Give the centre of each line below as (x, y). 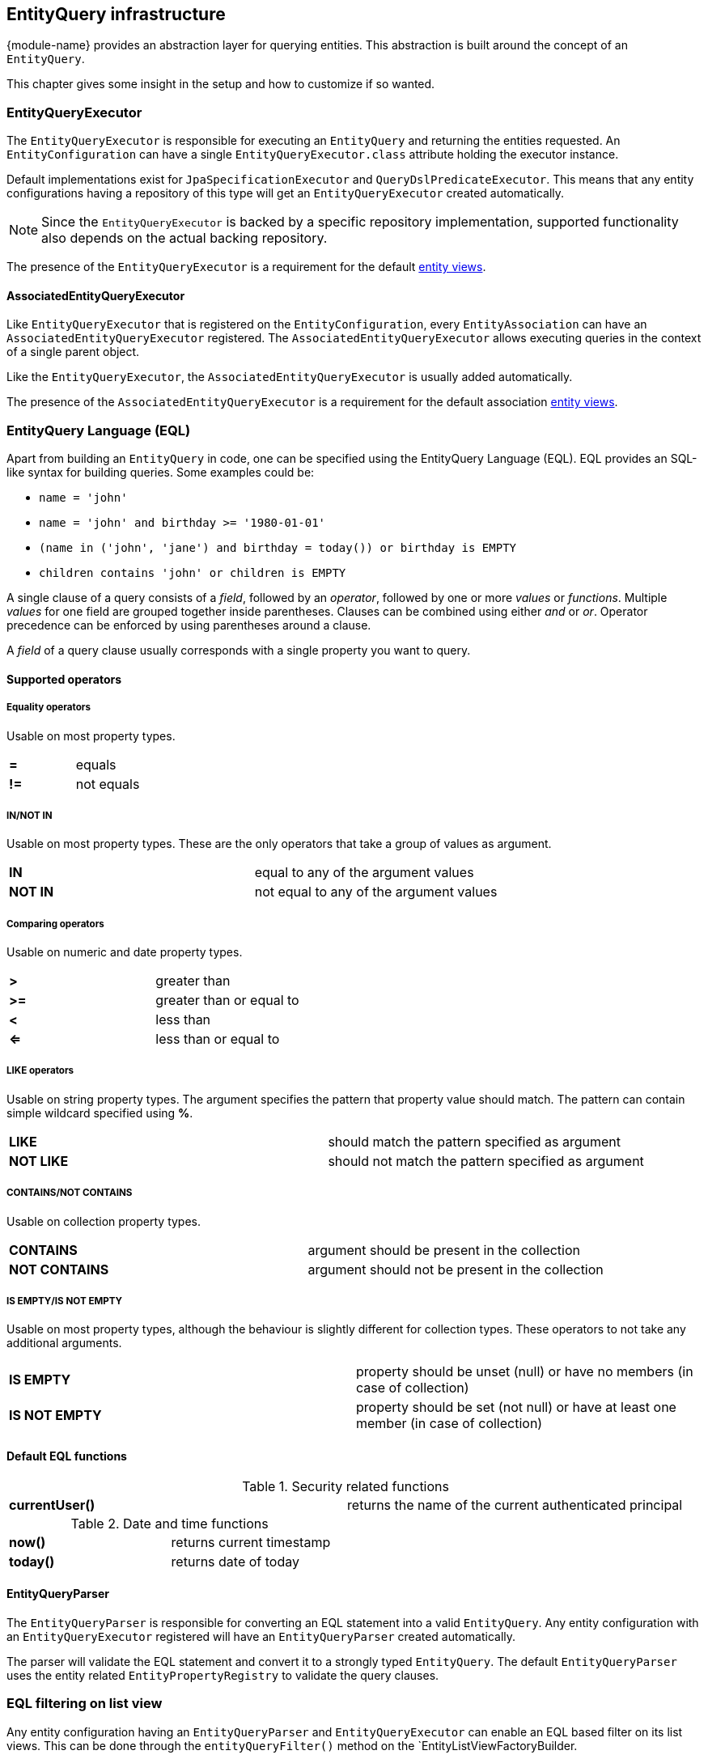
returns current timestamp (251, 1542)
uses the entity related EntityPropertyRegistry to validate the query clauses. (223, 1675)
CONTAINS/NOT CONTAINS (70, 1193)
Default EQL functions (67, 1456)
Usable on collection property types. (104, 1221)
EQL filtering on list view (85, 1704)
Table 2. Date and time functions (170, 1523)
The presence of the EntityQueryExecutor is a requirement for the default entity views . (246, 267)
